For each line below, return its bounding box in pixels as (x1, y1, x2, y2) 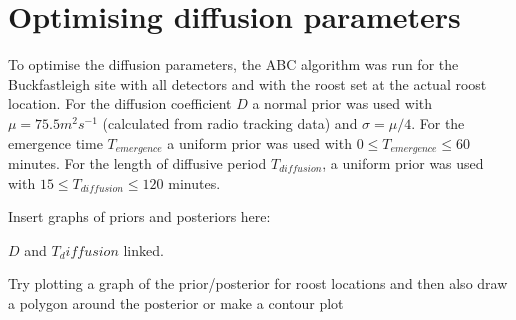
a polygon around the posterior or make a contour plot (8, 292, 344, 313)
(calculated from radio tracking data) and (102, 112, 358, 133)
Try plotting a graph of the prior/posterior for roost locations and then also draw (8, 273, 508, 294)
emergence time (8, 132, 103, 153)
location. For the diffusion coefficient (8, 93, 232, 114)
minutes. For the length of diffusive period (8, 152, 267, 173)
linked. (123, 239, 164, 260)
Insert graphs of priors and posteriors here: (8, 206, 271, 227)
